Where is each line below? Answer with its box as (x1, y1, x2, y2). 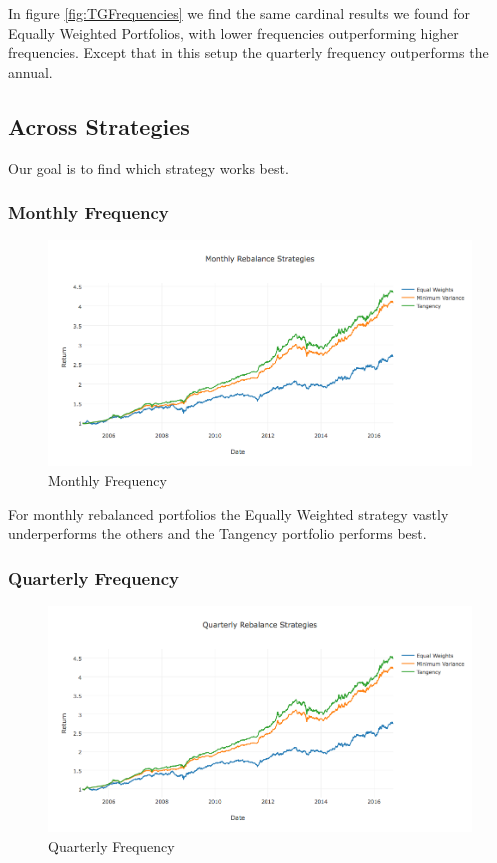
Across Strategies (8, 110, 190, 141)
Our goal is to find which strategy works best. (8, 157, 289, 178)
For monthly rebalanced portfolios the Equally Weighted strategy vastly (8, 503, 449, 524)
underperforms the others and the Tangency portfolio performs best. (8, 523, 427, 544)
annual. (8, 61, 53, 82)
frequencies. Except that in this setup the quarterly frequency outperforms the (8, 42, 489, 63)
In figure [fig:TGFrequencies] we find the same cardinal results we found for (8, 3, 471, 23)
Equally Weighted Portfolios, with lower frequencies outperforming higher (8, 22, 459, 43)
